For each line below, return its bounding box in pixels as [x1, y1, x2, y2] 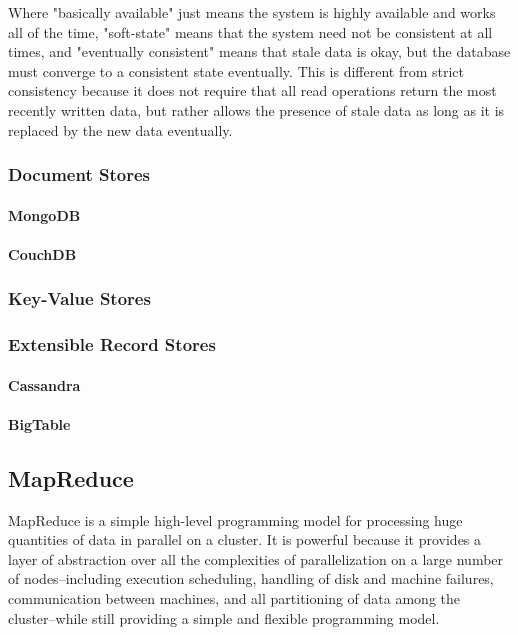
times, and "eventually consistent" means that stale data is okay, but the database [8, 41, 511, 62]
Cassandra [8, 374, 81, 395]
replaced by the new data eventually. [8, 119, 233, 140]
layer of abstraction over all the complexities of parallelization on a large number [8, 548, 504, 569]
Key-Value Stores [8, 286, 151, 311]
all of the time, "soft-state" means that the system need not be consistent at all [8, 21, 493, 42]
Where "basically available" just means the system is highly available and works [8, 2, 496, 22]
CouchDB [8, 243, 77, 264]
